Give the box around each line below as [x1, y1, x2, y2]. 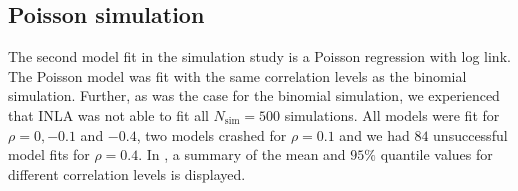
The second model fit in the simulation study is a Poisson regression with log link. [8, 46, 511, 67]
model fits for [8, 144, 90, 165]
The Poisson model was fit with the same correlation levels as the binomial [8, 65, 467, 86]
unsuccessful [433, 124, 508, 145]
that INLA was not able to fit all [8, 104, 209, 125]
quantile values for [380, 144, 493, 165]
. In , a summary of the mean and [138, 144, 346, 165]
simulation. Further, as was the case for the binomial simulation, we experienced [8, 85, 500, 106]
